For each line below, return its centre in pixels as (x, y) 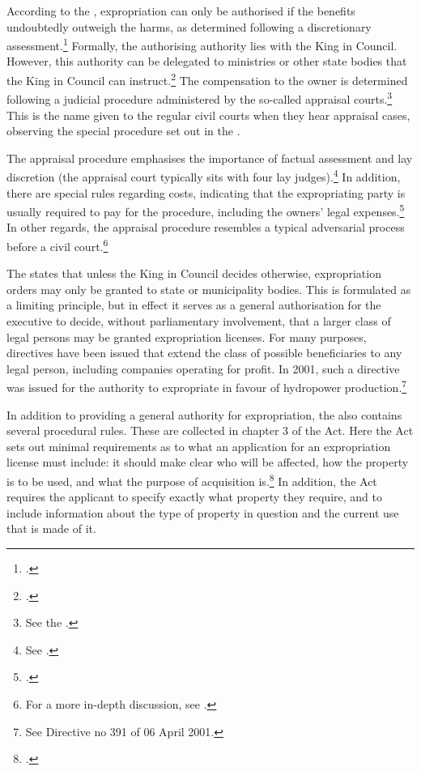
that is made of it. (51, 528)
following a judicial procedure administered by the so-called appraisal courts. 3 (200, 98)
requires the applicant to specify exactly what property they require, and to (194, 497)
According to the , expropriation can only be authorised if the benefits (181, 11)
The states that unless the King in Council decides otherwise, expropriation (194, 273)
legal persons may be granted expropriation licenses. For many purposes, (187, 337)
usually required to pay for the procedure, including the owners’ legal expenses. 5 (206, 210)
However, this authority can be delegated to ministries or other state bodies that (207, 61)
